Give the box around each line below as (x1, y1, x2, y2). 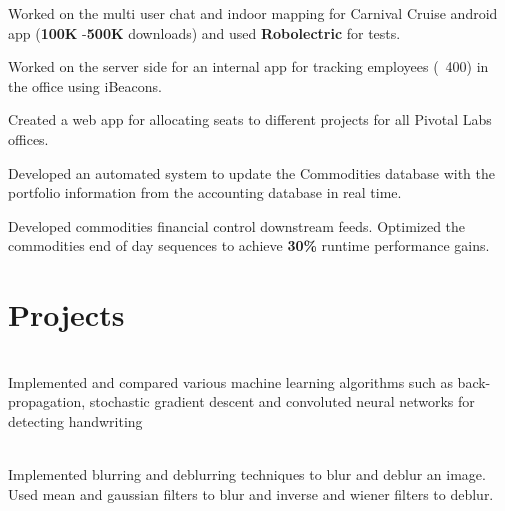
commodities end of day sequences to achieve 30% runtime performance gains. (8, 235, 490, 256)
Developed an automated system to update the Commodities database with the (8, 162, 495, 183)
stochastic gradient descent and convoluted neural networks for (89, 391, 475, 412)
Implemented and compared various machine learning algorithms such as (8, 371, 453, 392)
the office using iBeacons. (8, 75, 162, 96)
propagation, (8, 391, 86, 412)
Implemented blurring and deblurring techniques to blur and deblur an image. (8, 464, 486, 485)
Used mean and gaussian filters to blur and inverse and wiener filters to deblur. (8, 483, 494, 504)
